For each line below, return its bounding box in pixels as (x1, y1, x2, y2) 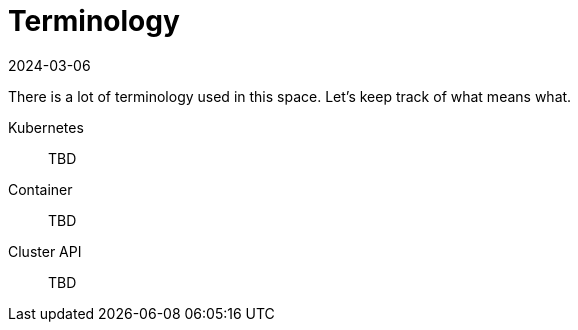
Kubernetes (8, 118, 84, 136)
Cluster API (8, 242, 82, 260)
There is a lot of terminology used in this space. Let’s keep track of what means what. (8, 87, 572, 105)
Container (8, 180, 73, 198)
